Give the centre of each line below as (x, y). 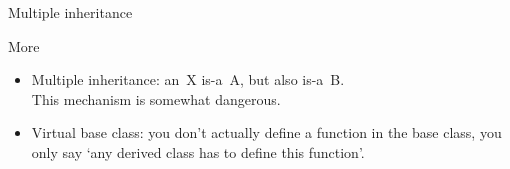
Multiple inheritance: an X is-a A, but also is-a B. (188, 79)
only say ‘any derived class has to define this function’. (198, 151)
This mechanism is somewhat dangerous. (156, 98)
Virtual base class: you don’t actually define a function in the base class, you (266, 132)
